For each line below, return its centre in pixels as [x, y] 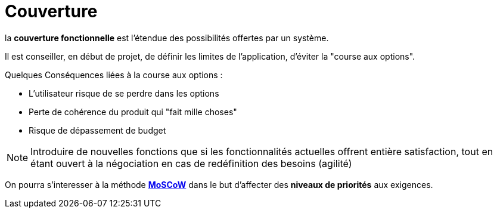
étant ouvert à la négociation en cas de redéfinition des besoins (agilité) [191, 163]
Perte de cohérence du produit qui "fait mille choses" [133, 112]
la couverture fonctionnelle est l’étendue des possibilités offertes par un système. [167, 38]
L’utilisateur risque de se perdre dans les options [124, 93]
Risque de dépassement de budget [97, 130]
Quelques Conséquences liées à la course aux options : [114, 75]
